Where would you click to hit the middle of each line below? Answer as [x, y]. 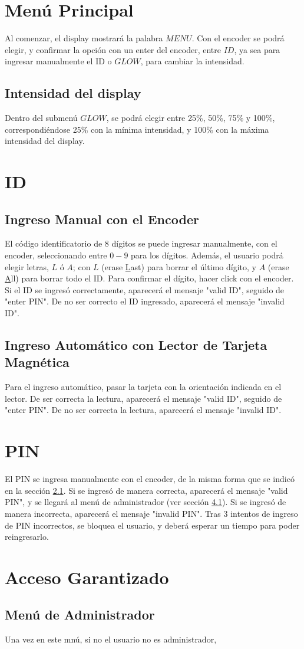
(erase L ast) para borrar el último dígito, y [179, 266]
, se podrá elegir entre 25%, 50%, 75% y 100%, [191, 118]
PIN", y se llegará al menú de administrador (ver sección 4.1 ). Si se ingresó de [146, 502]
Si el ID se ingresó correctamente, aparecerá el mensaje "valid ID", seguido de [145, 289]
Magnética [37, 362]
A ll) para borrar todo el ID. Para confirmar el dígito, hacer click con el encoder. [149, 278]
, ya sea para [257, 49]
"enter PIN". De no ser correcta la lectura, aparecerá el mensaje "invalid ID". [143, 410]
